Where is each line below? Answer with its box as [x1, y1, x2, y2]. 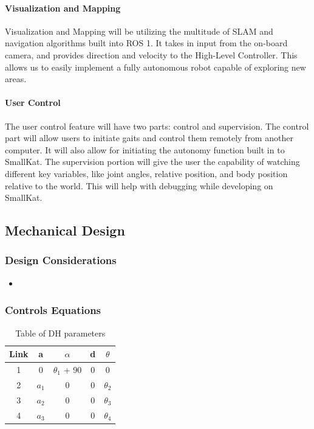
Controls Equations [5, 302, 101, 318]
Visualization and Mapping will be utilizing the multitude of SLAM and [5, 24, 273, 37]
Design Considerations [5, 253, 117, 268]
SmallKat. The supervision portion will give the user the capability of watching [5, 155, 300, 168]
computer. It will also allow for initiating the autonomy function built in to [5, 143, 285, 156]
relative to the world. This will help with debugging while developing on [5, 179, 273, 192]
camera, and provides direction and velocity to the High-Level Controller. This [5, 48, 298, 61]
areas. [5, 72, 27, 85]
